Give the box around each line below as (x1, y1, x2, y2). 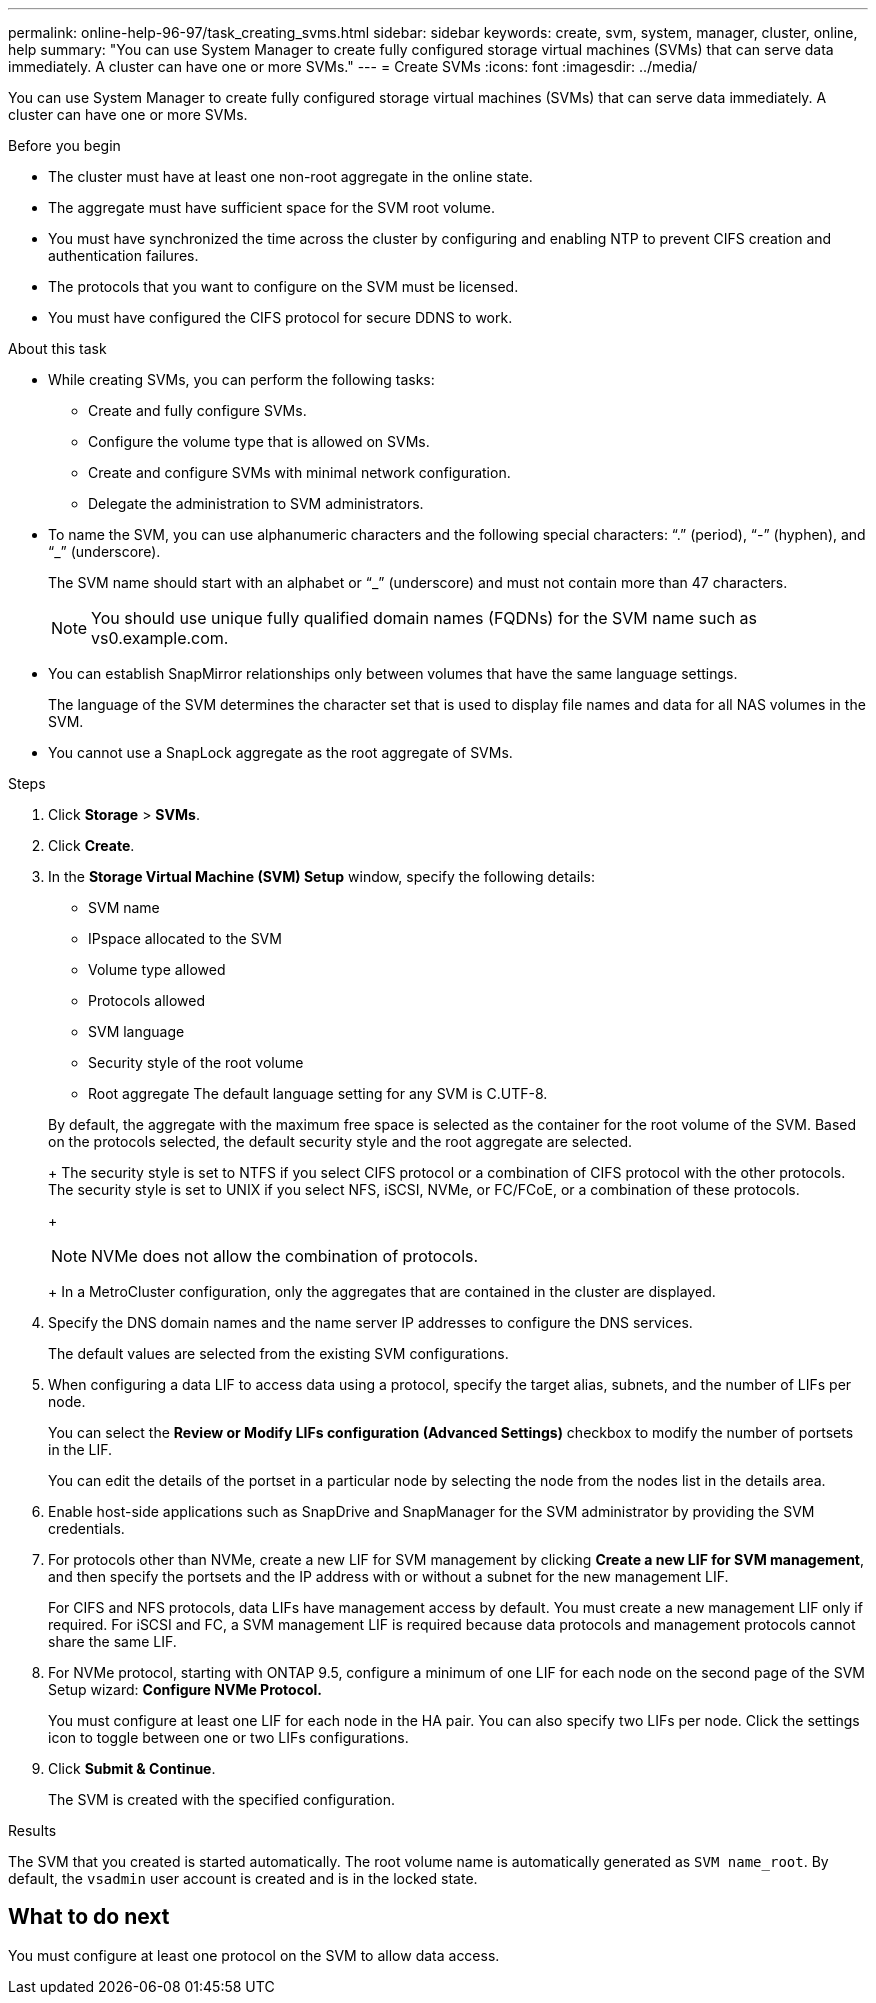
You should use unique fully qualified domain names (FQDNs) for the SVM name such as (91, 608, 758, 628)
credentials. (48, 1520, 125, 1537)
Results (8, 1822, 57, 1839)
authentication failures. (48, 247, 199, 264)
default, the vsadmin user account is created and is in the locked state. (8, 1870, 478, 1887)
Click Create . (48, 837, 135, 854)
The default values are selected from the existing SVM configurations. (48, 1345, 509, 1362)
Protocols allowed (88, 992, 206, 1009)
